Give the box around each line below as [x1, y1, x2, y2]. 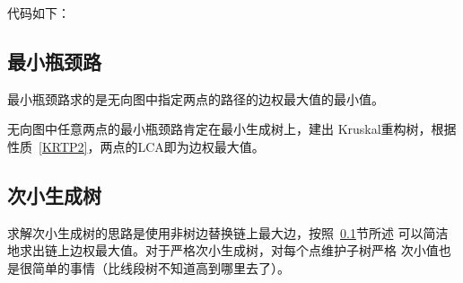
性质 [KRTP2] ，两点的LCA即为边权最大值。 [7, 137, 265, 155]
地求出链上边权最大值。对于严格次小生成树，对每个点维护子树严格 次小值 [7, 241, 439, 260]
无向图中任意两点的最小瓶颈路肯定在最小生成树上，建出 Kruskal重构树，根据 [7, 119, 457, 138]
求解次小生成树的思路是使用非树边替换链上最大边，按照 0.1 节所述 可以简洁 [7, 223, 449, 242]
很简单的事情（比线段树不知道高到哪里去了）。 [19, 258, 290, 277]
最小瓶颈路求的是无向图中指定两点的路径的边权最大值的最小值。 [7, 89, 384, 108]
